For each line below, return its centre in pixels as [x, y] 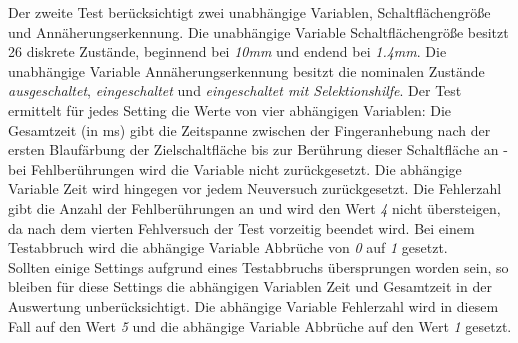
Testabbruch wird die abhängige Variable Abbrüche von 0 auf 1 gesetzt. [228, 247]
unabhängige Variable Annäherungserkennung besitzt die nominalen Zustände [246, 70]
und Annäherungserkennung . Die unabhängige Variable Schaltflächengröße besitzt [258, 31]
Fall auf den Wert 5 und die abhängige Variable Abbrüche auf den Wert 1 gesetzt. [260, 325]
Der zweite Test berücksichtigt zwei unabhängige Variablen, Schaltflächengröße [249, 12]
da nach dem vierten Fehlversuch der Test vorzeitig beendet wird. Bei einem [241, 227]
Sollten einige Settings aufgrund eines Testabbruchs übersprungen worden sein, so [258, 266]
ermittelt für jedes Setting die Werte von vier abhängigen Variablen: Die [230, 109]
